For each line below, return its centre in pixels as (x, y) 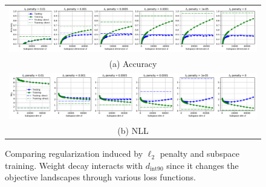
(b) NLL (133, 131)
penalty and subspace (199, 154)
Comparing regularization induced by (74, 154)
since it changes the (203, 165)
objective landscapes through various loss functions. (100, 177)
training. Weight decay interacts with (74, 165)
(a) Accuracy (133, 64)
